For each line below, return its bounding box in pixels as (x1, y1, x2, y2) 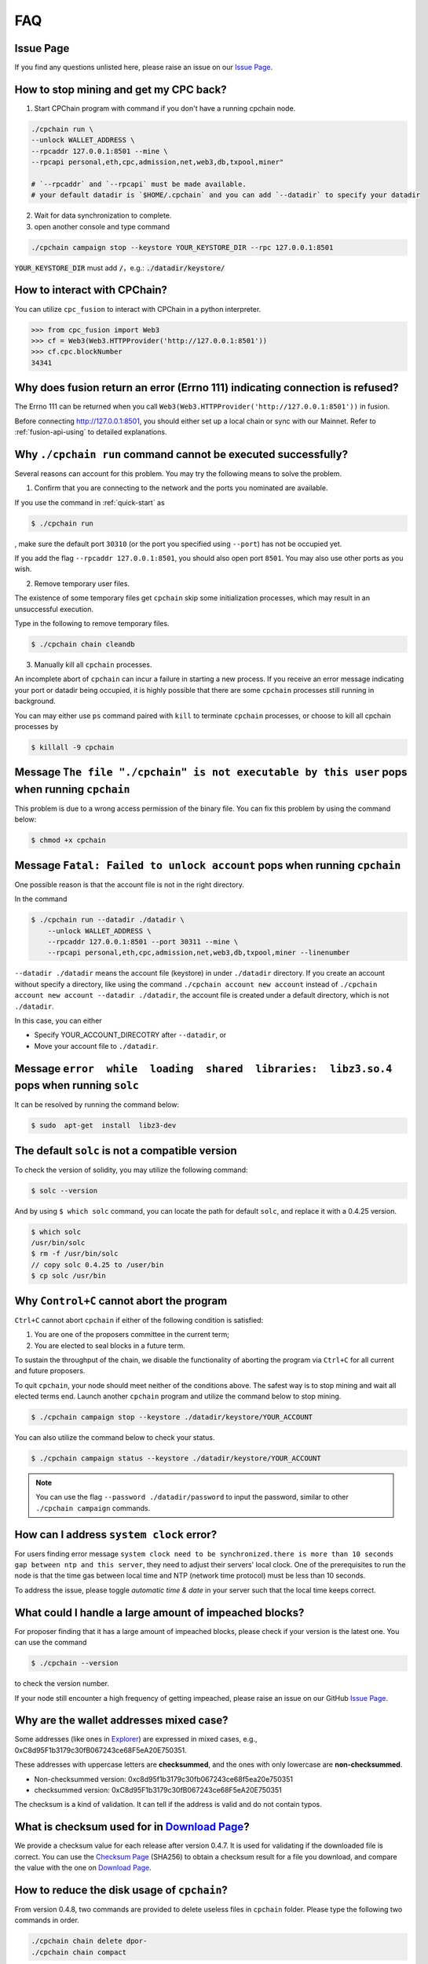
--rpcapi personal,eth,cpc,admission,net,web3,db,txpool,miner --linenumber (47, 948, 350, 958)
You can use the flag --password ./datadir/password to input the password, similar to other (35, 1493, 349, 1502)
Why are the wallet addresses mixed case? (14, 1713, 229, 1728)
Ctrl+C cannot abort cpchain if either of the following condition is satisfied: (14, 1315, 264, 1325)
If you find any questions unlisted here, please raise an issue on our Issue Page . (14, 63, 273, 72)
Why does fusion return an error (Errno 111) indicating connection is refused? (14, 381, 400, 394)
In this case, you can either (14, 1016, 102, 1025)
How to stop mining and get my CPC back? (14, 82, 227, 96)
